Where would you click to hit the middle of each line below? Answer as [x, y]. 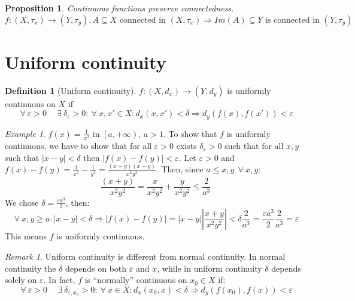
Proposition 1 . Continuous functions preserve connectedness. [119, 8]
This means [26, 236]
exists [186, 145]
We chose [22, 202]
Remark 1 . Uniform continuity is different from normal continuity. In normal [145, 256]
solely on [21, 280]
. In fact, [59, 280]
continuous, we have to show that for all [78, 145]
